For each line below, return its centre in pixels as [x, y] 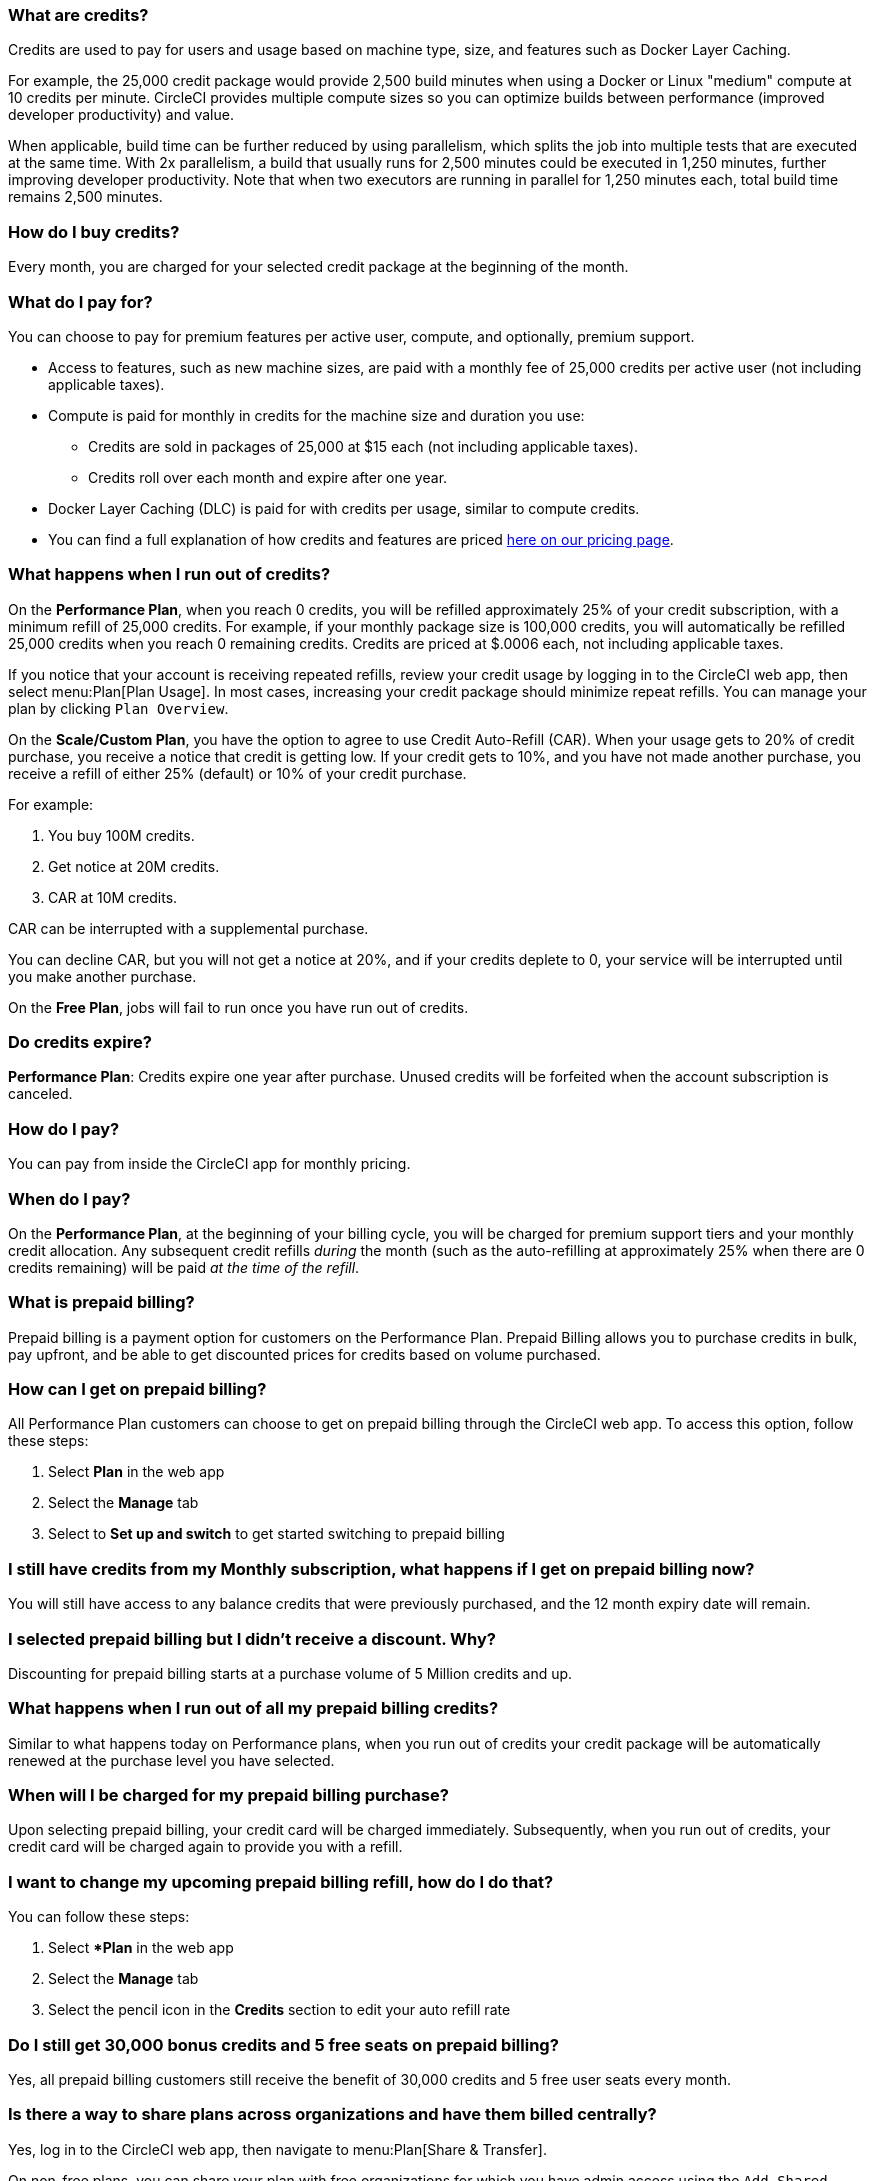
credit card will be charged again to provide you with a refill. [205, 1847]
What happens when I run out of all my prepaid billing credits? [253, 1708]
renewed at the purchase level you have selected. [171, 1760]
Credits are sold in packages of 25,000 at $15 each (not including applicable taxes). [363, 446]
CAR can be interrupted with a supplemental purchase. [188, 928]
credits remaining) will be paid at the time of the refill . [184, 1267]
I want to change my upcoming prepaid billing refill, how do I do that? [281, 1881]
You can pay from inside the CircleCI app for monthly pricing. [209, 1164]
